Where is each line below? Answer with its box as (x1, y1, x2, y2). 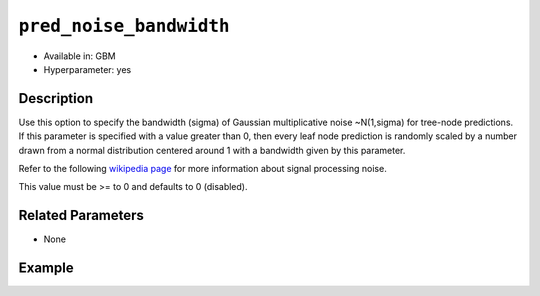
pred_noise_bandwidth (18, 15, 230, 37)
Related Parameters (18, 207, 145, 224)
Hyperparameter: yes (43, 63, 132, 75)
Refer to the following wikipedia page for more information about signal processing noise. (18, 163, 387, 175)
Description (18, 90, 94, 107)
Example (18, 260, 74, 277)
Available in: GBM (43, 50, 116, 62)
